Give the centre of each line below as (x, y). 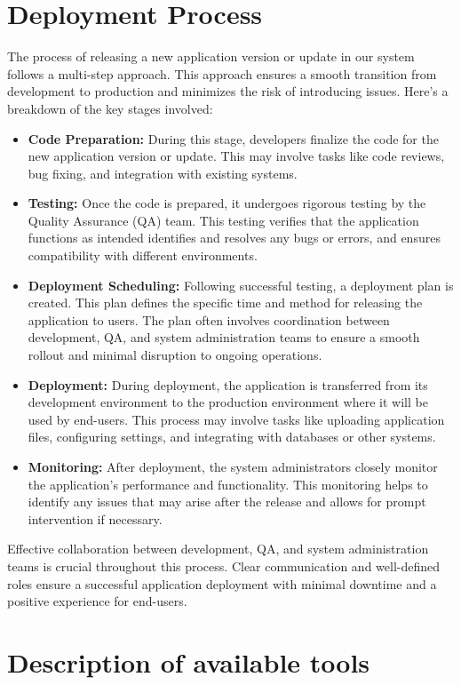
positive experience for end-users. (97, 601)
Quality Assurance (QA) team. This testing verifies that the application (223, 220)
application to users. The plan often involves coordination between (209, 319)
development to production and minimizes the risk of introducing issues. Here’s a (228, 91)
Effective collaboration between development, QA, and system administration (218, 549)
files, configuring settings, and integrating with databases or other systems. (232, 437)
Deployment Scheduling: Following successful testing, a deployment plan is (241, 285)
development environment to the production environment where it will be (228, 402)
